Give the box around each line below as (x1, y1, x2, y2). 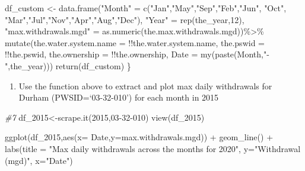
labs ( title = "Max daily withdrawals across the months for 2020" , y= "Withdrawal (5, 142, 301, 154)
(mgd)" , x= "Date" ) (5, 154, 73, 166)
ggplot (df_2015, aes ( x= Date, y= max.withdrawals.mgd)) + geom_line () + (5, 131, 274, 143)
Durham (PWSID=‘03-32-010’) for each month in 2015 (18, 91, 219, 104)
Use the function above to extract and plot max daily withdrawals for (18, 79, 272, 92)
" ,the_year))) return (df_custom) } (5, 59, 131, 72)
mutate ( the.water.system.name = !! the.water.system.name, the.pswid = (5, 36, 265, 49)
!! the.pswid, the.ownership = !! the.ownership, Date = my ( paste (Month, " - (5, 48, 269, 60)
